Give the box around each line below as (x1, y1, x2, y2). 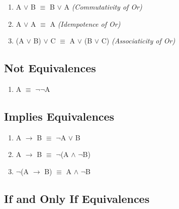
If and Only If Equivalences (4, 190, 150, 206)
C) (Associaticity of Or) (101, 35, 175, 46)
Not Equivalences (4, 60, 96, 76)
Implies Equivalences (4, 108, 115, 124)
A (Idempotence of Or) (50, 18, 121, 29)
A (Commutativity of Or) (64, 2, 142, 12)
